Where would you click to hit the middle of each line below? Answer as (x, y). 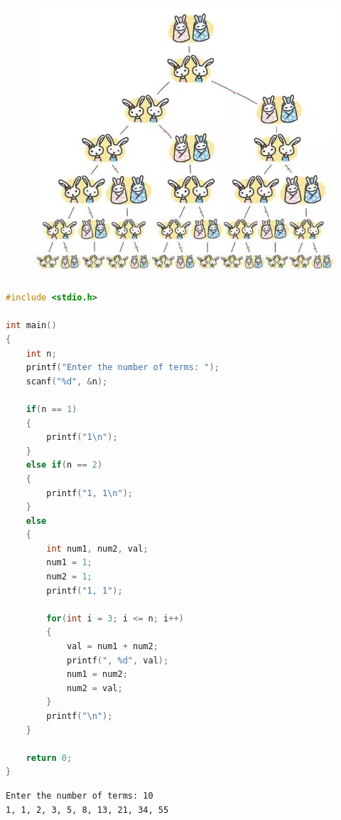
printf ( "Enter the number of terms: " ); (123, 368)
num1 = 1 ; (69, 563)
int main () (31, 326)
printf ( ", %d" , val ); (118, 660)
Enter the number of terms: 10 (80, 795)
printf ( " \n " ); (80, 716)
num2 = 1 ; (69, 577)
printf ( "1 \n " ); (82, 437)
